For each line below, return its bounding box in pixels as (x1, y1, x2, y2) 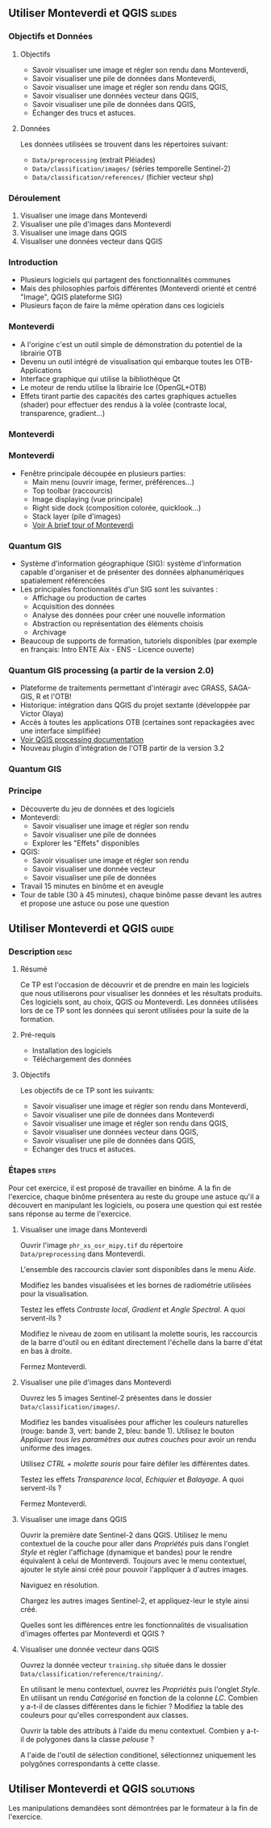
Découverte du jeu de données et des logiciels (19, 804, 175, 813)
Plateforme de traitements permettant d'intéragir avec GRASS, (19, 683, 227, 693)
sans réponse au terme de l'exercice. (8, 1209, 131, 1219)
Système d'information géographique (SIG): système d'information (19, 558, 242, 569)
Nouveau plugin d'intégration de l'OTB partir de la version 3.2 (19, 744, 224, 753)
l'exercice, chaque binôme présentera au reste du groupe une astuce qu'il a (8, 1191, 261, 1201)
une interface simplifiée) (19, 726, 102, 736)
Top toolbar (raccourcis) (31, 486, 113, 495)
